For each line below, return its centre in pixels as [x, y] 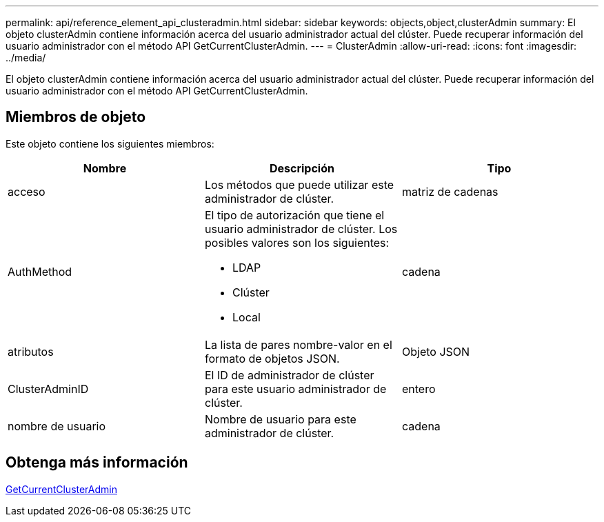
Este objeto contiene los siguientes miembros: [110, 143]
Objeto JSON [436, 351]
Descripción [302, 168]
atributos [31, 351]
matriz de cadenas [450, 191]
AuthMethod [40, 271]
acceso [27, 191]
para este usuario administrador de [295, 389]
